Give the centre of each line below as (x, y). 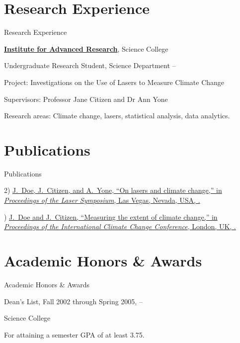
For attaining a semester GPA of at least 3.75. (74, 334)
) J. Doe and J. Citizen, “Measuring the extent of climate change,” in (111, 216)
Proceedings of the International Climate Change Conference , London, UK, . (120, 226)
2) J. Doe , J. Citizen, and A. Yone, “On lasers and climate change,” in (113, 190)
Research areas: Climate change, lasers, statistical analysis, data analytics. (117, 116)
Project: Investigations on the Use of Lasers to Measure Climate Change (114, 82)
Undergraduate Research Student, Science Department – (90, 65)
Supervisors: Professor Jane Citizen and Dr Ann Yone (86, 99)
